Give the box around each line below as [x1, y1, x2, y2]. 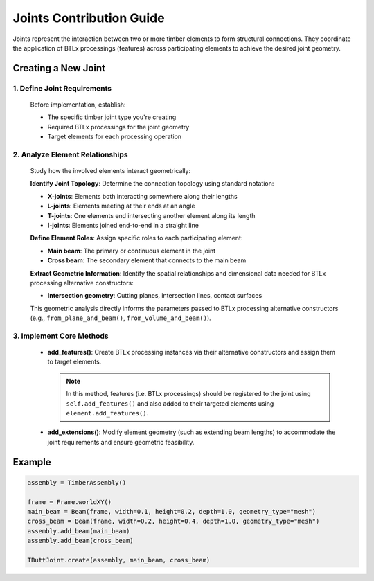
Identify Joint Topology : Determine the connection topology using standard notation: [30, 179, 274, 188]
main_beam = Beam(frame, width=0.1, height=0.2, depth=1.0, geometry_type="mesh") [27, 508, 317, 515]
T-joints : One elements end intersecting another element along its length [47, 211, 256, 220]
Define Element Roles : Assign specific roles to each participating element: [30, 234, 243, 242]
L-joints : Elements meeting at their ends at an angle [47, 202, 195, 211]
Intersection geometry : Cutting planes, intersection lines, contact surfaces [47, 292, 262, 300]
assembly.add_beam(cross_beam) [27, 537, 134, 545]
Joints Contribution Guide [12, 10, 166, 26]
